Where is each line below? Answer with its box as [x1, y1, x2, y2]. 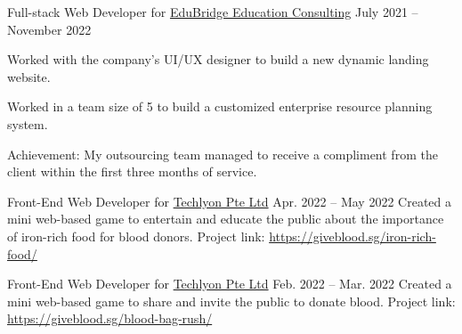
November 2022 [7, 20, 92, 38]
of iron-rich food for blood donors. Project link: [7, 226, 265, 245]
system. [7, 114, 48, 133]
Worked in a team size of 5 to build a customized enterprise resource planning [7, 97, 433, 116]
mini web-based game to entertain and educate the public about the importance [7, 209, 444, 228]
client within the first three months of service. [7, 162, 257, 181]
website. [7, 67, 51, 86]
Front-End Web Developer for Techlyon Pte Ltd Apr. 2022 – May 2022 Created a [7, 191, 451, 210]
